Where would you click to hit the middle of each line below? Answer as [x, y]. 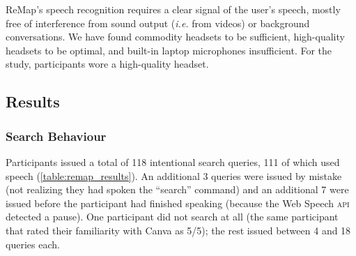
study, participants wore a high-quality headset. [107, 64]
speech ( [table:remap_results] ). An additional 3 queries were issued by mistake [174, 175]
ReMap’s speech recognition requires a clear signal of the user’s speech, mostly [173, 9]
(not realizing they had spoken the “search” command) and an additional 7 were [177, 189]
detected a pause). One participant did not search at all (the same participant [172, 217]
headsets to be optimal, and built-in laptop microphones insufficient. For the [169, 50]
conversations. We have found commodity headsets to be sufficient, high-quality [175, 37]
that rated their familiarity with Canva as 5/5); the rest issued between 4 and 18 [178, 230]
